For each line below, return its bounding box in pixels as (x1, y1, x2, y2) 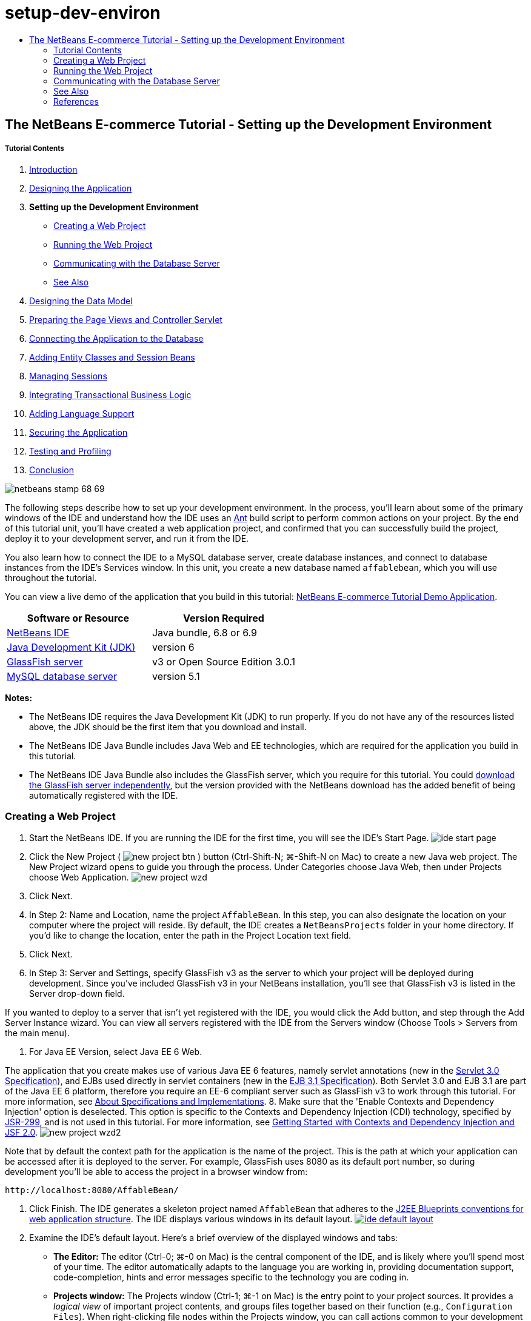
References (53, 96, 99, 107)
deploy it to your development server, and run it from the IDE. (5, 533, 249, 544)
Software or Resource (27, 611, 130, 624)
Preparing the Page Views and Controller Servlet (29, 314, 222, 325)
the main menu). (5, 1027, 70, 1038)
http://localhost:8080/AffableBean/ (5, 1185, 179, 1195)
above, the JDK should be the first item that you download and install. (29, 721, 307, 732)
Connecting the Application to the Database (29, 333, 204, 344)
